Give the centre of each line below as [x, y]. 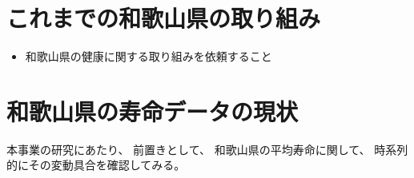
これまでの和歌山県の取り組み [164, 18]
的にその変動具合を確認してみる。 [96, 165]
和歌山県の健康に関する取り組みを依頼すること [149, 56]
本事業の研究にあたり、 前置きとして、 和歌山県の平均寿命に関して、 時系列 [207, 149]
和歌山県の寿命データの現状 [153, 111]
